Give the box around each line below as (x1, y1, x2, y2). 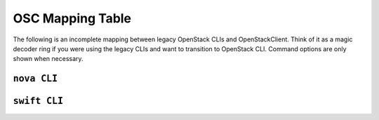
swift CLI (13, 95, 63, 107)
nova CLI (13, 73, 58, 84)
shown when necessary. (13, 55, 84, 63)
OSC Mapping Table (13, 11, 132, 26)
